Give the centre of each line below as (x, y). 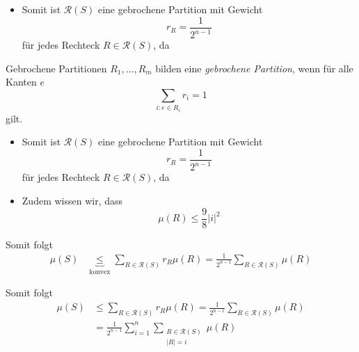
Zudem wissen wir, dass (72, 200)
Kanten (21, 82)
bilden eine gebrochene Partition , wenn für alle (254, 68)
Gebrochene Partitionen (56, 68)
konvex (100, 272)
